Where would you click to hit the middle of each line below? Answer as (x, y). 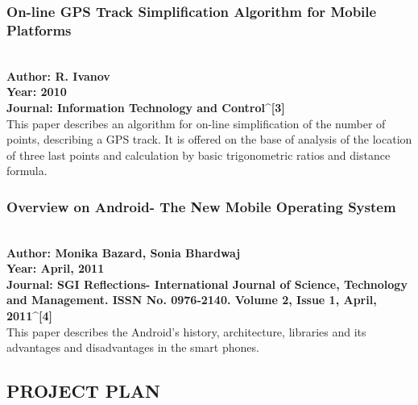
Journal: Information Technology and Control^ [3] (146, 107)
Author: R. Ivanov (58, 75)
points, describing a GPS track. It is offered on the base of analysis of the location (209, 139)
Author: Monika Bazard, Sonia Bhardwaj (124, 252)
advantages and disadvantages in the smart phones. (133, 347)
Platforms (39, 29)
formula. (27, 171)
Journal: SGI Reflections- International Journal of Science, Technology (207, 284)
